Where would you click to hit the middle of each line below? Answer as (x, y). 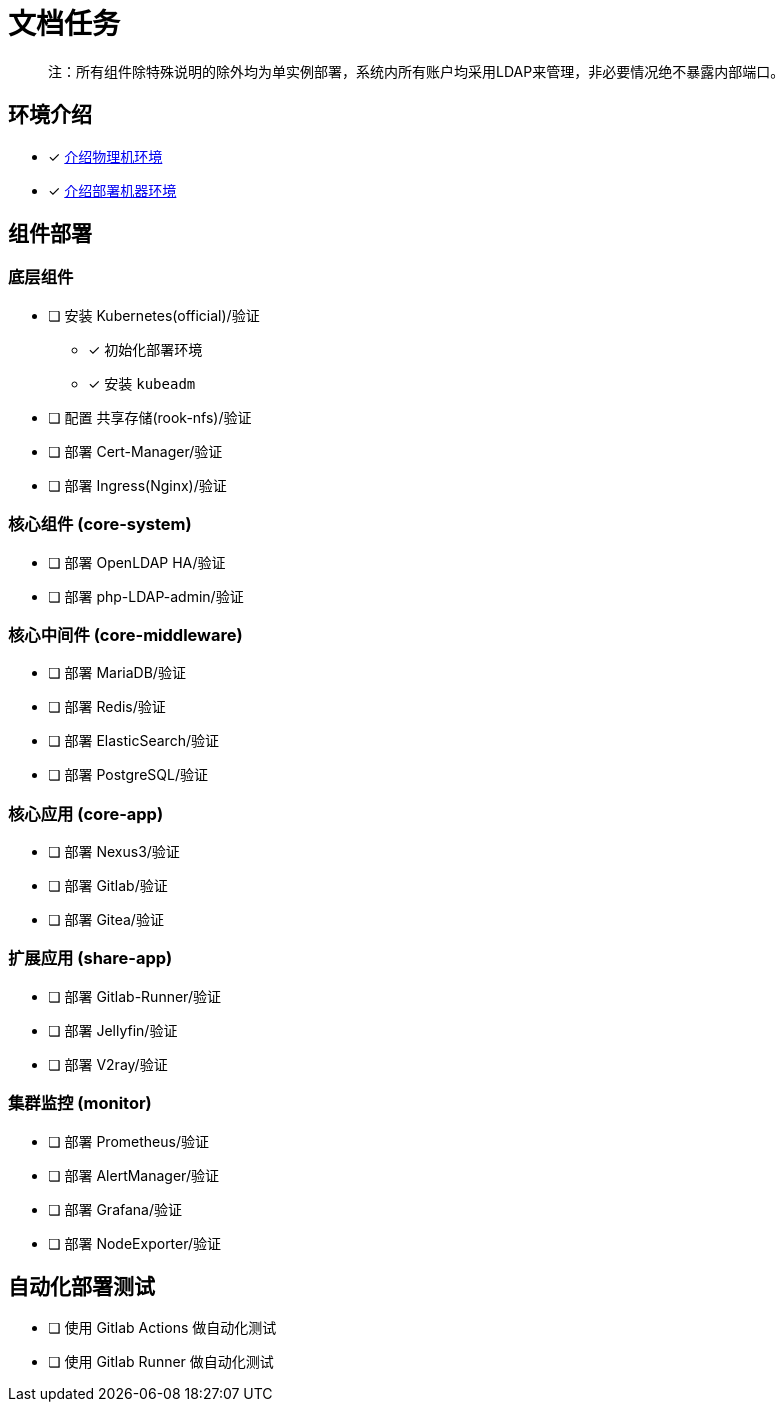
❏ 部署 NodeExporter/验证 (135, 1243)
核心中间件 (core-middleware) (125, 634)
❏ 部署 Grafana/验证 (115, 1209)
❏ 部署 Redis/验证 (107, 707)
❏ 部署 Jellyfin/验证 (113, 1030)
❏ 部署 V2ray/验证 (108, 1064)
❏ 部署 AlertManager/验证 (133, 1175)
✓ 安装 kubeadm (142, 383)
